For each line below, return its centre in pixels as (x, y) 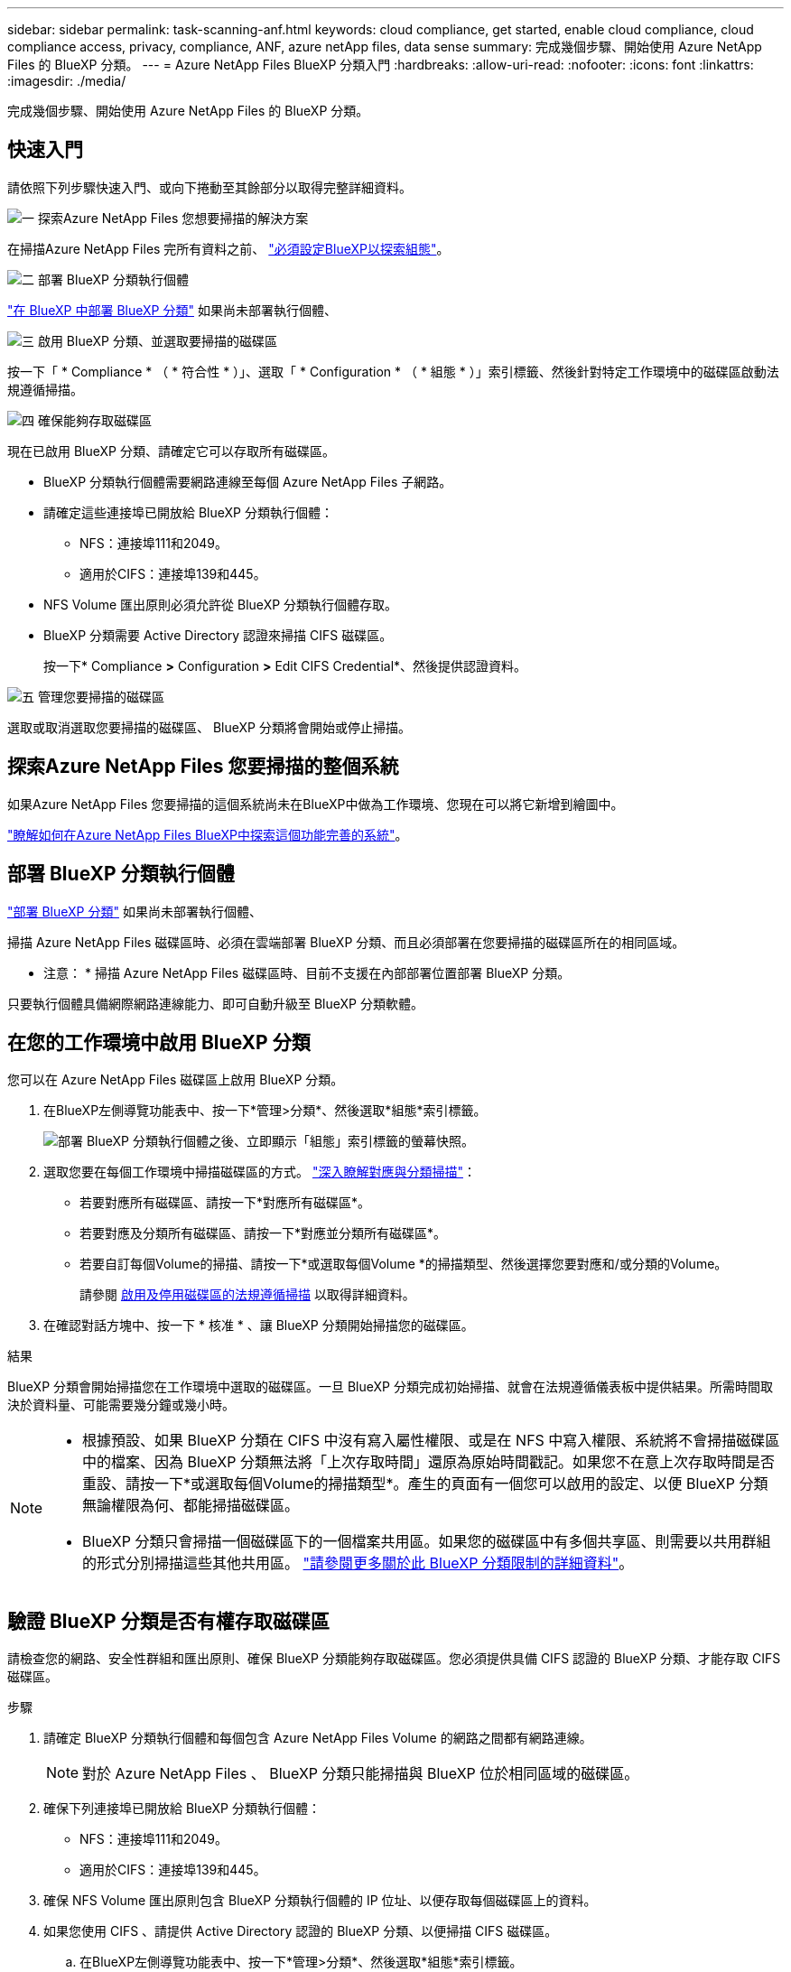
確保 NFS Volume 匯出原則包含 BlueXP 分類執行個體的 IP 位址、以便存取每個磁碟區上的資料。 (320, 1901)
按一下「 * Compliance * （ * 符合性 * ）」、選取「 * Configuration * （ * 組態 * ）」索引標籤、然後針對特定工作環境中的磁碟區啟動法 (393, 371)
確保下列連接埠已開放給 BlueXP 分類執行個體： (182, 1809)
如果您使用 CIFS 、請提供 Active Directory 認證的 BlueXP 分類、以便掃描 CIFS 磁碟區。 (301, 1931)
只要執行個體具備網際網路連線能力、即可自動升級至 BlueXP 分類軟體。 (215, 1003)
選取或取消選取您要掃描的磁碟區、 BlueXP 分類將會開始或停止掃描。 (209, 727)
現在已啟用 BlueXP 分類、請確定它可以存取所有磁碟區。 (171, 451)
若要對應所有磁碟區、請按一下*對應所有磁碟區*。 (225, 1203)
